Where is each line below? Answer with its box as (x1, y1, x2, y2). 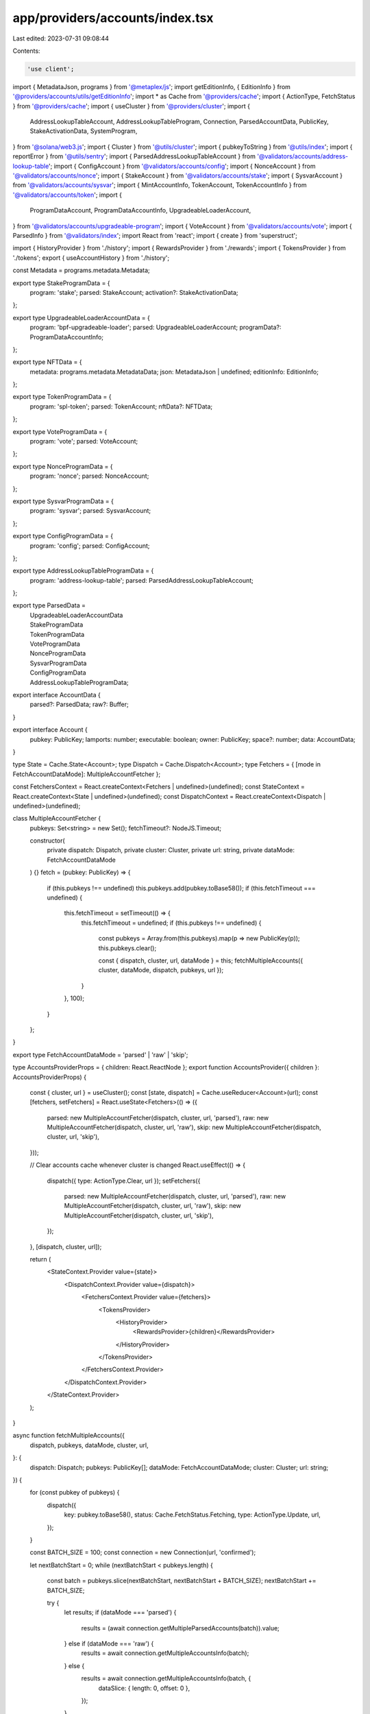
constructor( (29, 836, 65, 845)
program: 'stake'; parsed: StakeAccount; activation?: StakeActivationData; (29, 288, 239, 296)
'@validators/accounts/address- (257, 152, 349, 160)
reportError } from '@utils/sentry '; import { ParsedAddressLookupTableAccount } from (12, 152, 256, 160)
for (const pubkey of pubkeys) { (29, 1488, 120, 1497)
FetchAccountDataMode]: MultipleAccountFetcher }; (12, 770, 161, 778)
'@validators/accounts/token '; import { (12, 191, 123, 199)
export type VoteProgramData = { (12, 427, 108, 435)
